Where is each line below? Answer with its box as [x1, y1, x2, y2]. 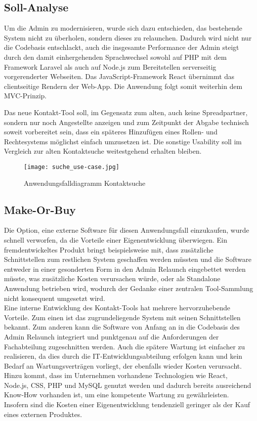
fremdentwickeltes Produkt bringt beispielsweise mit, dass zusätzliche [4, 244, 214, 254]
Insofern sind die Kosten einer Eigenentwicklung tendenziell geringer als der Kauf [4, 399, 250, 410]
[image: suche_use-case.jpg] [24, 163, 120, 170]
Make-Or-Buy [4, 202, 76, 217]
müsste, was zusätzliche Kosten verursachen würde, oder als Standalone [4, 273, 220, 284]
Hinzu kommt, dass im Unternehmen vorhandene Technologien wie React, [4, 370, 228, 380]
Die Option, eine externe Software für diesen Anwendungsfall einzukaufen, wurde [4, 225, 249, 235]
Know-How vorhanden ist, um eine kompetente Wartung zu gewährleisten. [4, 389, 229, 400]
